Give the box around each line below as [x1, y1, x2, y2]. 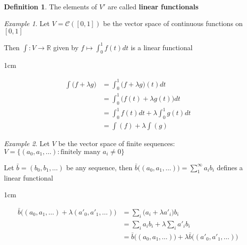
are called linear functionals [107, 1, 199, 11]
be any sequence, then [66, 162, 133, 172]
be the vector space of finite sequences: [58, 138, 175, 149]
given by [53, 42, 79, 52]
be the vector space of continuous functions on [103, 18, 243, 28]
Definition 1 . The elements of [4, 1, 97, 11]
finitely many [60, 148, 101, 155]
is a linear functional [130, 42, 193, 52]
